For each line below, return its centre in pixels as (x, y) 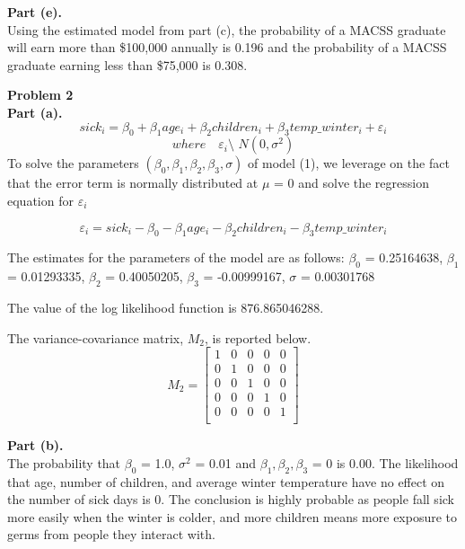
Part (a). (35, 112)
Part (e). (35, 12)
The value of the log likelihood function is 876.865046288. (166, 307)
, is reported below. (258, 337)
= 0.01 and (226, 462)
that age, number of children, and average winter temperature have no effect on (226, 481)
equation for (40, 200)
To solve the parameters (73, 163)
